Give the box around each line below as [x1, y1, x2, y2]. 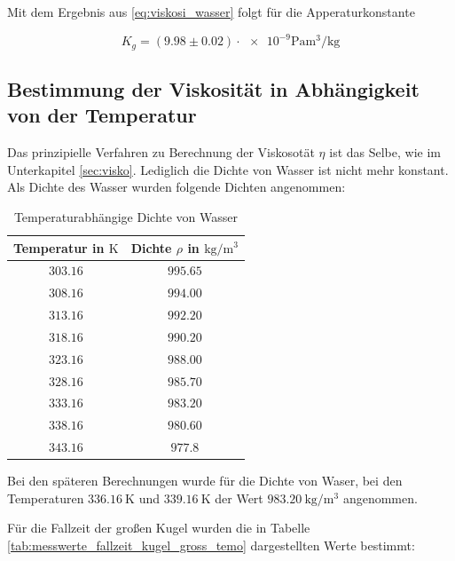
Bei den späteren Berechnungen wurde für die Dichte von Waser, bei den [7, 471, 403, 490]
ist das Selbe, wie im [329, 143, 441, 162]
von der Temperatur [7, 101, 197, 129]
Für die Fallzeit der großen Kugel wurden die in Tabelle [7, 518, 310, 537]
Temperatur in [13, 238, 105, 257]
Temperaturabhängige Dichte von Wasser [13, 207, 239, 225]
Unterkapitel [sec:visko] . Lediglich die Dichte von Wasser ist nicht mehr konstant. [7, 160, 449, 178]
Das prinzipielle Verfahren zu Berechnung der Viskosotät [7, 143, 315, 162]
